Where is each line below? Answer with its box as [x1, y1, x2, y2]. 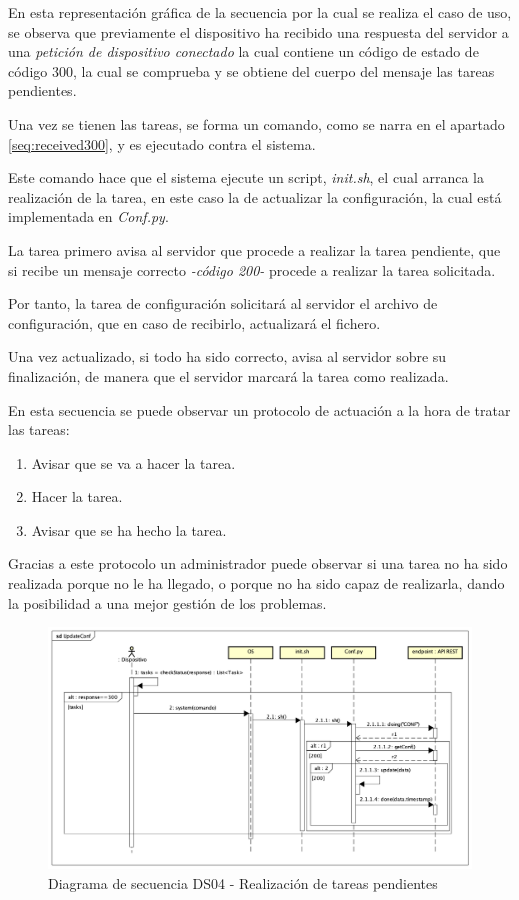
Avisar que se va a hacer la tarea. [31, 452, 236, 473]
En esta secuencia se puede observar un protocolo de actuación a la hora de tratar [8, 399, 511, 420]
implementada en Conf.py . [8, 206, 169, 227]
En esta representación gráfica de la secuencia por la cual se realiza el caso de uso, [8, 2, 512, 22]
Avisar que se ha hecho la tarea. [31, 519, 227, 540]
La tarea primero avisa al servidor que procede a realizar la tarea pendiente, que [8, 239, 501, 260]
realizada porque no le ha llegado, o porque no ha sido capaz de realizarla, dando [8, 573, 505, 594]
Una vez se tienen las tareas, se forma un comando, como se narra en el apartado [8, 113, 505, 134]
